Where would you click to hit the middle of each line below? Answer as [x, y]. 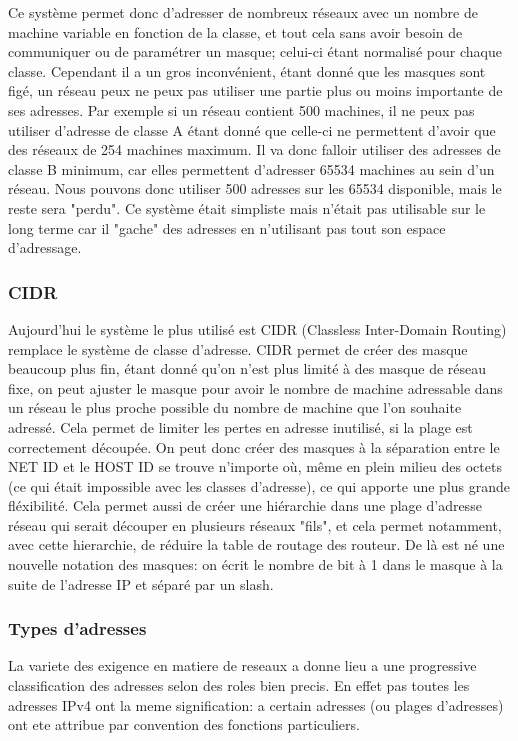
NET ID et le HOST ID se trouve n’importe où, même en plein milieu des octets [255, 466]
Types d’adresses [77, 628]
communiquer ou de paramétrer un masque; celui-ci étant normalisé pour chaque [255, 51]
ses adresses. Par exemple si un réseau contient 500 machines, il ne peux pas [241, 109]
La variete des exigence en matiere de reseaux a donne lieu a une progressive [242, 665]
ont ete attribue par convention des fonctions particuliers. [184, 724]
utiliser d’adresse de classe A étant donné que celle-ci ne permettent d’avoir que [252, 129]
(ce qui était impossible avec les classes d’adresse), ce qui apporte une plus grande [259, 485]
